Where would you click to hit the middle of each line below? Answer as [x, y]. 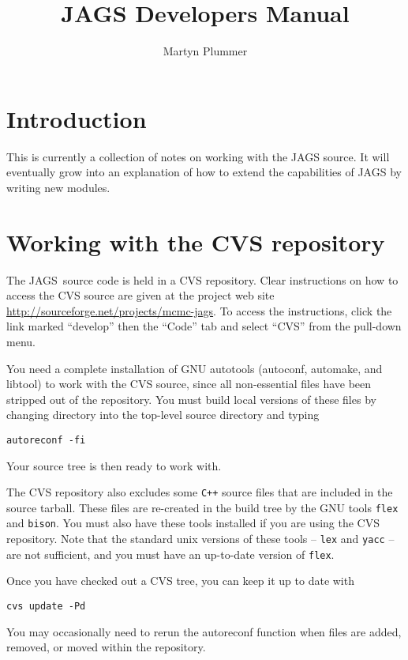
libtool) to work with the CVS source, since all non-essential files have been [189, 384]
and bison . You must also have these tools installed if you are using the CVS [193, 523]
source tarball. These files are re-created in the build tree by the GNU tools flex [202, 507]
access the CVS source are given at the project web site [140, 295]
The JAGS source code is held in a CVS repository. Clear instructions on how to [202, 279]
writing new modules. [58, 187]
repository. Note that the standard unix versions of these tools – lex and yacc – [200, 539]
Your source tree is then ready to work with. [114, 465]
